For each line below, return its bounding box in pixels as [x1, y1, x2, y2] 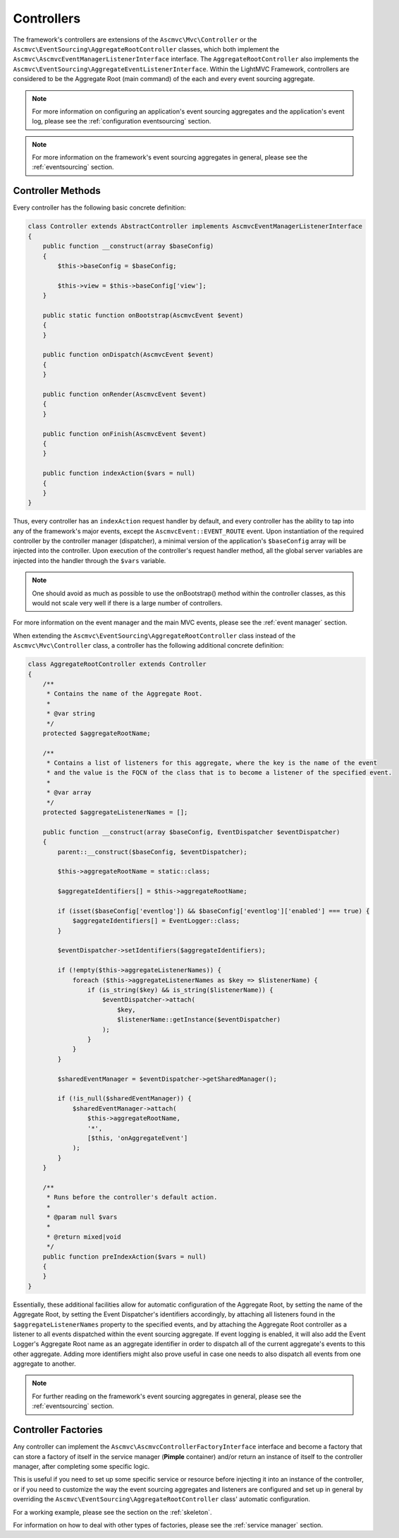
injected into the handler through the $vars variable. [13, 556, 166, 564]
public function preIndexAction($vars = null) [42, 1252, 207, 1261]
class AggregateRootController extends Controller [27, 660, 207, 668]
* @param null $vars [46, 1213, 118, 1221]
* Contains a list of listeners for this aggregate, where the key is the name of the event [46, 759, 377, 767]
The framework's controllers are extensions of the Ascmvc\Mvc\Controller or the [13, 35, 257, 44]
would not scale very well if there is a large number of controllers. [32, 599, 223, 607]
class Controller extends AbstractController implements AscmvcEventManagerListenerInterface [27, 222, 363, 231]
